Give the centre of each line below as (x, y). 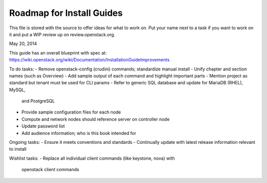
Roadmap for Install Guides (66, 13)
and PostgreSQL (38, 101)
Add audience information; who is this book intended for (79, 133)
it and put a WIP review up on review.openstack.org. (62, 34)
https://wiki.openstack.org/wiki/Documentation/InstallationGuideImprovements (89, 60)
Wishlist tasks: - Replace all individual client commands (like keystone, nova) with (92, 158)
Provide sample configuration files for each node (71, 112)
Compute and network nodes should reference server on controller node (96, 119)
